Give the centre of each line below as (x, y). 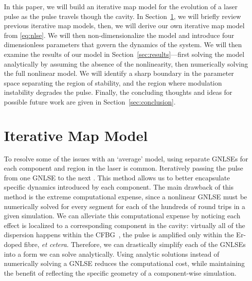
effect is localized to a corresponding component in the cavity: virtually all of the (125, 225)
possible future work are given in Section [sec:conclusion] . (90, 101)
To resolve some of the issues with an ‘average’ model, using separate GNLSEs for (126, 158)
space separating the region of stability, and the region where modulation (113, 82)
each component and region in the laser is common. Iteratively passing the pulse (124, 168)
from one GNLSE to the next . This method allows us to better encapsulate (117, 177)
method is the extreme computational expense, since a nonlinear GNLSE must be (126, 197)
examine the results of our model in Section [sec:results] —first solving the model (124, 54)
